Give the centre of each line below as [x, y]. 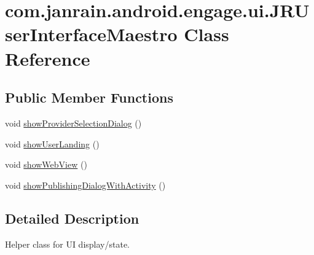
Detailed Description [72, 218]
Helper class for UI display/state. [67, 244]
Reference [48, 58]
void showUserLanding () [52, 143]
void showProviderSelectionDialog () [73, 123]
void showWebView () [46, 164]
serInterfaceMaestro [91, 34]
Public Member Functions [89, 97]
